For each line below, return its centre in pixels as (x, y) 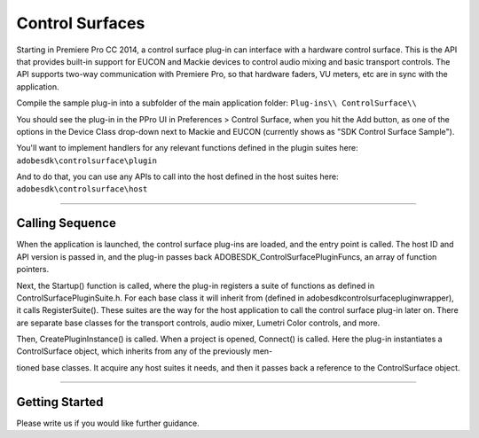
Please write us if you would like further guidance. (108, 423)
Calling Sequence (67, 223)
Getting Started (60, 402)
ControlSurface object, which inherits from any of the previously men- (145, 351)
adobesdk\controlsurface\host (82, 189)
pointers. (32, 270)
